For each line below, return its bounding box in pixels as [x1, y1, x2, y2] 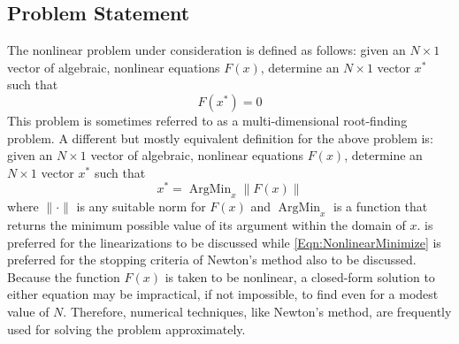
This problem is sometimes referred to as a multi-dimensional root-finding [7, 111, 408, 129]
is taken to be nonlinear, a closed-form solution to [164, 267, 435, 286]
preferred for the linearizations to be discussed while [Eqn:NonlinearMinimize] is [7, 233, 441, 251]
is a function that [333, 197, 428, 216]
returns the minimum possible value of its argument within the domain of [7, 216, 406, 234]
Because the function [7, 267, 120, 286]
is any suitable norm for [76, 197, 206, 216]
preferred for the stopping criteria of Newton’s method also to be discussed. [7, 250, 417, 269]
